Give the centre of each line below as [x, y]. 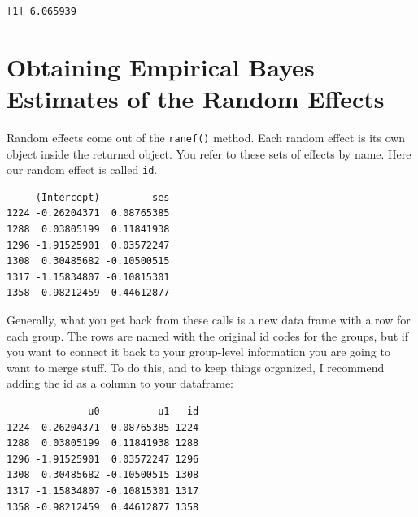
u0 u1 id [144, 411]
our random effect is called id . [82, 169]
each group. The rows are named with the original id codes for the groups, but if [207, 335]
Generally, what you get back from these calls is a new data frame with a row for [209, 319]
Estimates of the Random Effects [196, 98]
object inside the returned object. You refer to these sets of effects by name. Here [209, 153]
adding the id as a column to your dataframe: [120, 383]
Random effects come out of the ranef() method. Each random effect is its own [206, 137]
